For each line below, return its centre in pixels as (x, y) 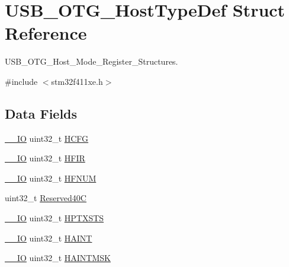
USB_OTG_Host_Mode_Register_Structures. (91, 61)
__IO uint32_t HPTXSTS (54, 218)
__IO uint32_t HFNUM (51, 178)
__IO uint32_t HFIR (45, 158)
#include (21, 81)
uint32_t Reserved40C (46, 198)
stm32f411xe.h (77, 81)
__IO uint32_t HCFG (47, 138)
